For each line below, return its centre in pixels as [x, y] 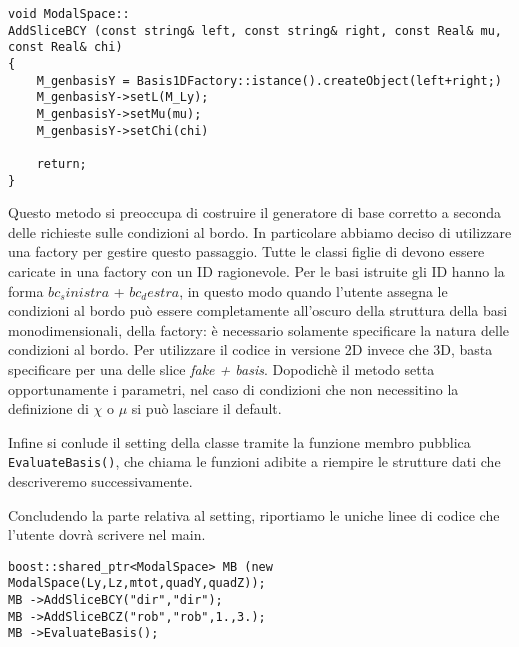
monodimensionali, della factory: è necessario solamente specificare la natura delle [259, 329]
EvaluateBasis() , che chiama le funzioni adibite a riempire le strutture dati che [254, 461]
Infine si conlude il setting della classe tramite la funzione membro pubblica [239, 441]
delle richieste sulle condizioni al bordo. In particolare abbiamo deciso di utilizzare [260, 231]
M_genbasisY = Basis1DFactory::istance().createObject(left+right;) [269, 80]
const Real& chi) [65, 47]
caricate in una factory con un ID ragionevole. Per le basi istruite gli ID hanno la [256, 271]
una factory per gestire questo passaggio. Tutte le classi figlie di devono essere [246, 251]
